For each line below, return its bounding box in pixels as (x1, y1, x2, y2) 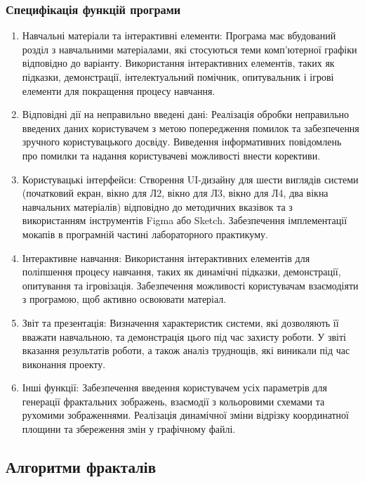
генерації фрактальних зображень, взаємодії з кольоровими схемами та (22, 393, 325, 408)
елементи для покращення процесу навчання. (22, 83, 215, 98)
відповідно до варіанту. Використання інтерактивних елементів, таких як (22, 56, 335, 70)
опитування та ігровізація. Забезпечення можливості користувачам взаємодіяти (22, 278, 359, 292)
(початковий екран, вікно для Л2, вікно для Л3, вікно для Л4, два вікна (22, 185, 328, 200)
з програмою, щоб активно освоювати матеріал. (22, 292, 227, 306)
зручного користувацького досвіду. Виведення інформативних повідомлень (22, 134, 342, 149)
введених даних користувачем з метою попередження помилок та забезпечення (22, 120, 359, 135)
